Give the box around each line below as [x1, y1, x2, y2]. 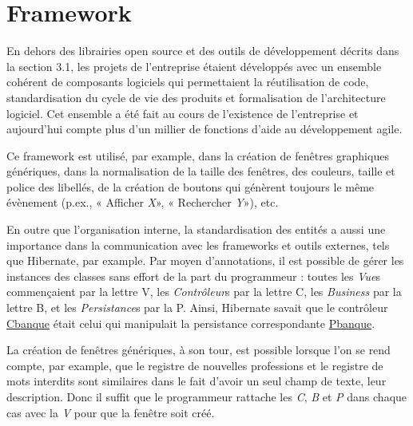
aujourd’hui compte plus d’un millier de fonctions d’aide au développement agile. [6, 120, 403, 137]
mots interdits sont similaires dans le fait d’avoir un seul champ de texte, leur [6, 373, 387, 389]
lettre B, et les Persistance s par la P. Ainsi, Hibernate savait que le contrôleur [6, 299, 388, 316]
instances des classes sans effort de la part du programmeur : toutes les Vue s [6, 267, 380, 284]
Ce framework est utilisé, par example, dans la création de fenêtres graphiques [6, 147, 389, 164]
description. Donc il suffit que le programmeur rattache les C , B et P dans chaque [6, 389, 407, 404]
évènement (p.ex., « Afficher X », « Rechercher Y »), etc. [6, 194, 279, 211]
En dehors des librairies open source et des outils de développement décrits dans [6, 42, 399, 59]
